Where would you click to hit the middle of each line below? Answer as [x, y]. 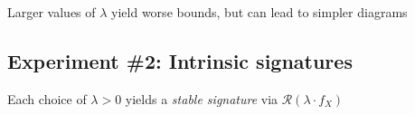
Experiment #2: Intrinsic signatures [180, 60]
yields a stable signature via [202, 98]
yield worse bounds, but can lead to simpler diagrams [259, 12]
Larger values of [52, 12]
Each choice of [47, 98]
